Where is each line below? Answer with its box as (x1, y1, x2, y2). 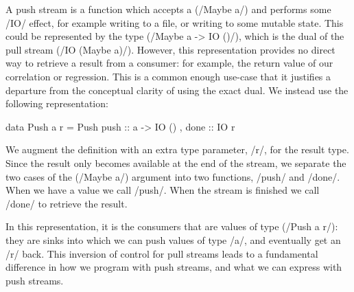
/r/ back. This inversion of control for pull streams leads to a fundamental (5, 246, 318, 260)
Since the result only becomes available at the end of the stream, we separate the (5, 155, 346, 170)
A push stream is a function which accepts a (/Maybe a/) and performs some (5, 2, 331, 16)
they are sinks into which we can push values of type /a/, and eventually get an (5, 232, 341, 247)
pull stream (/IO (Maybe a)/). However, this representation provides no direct (5, 42, 335, 56)
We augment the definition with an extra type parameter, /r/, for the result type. (5, 142, 349, 157)
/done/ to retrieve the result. (5, 196, 128, 210)
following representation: (5, 96, 108, 111)
